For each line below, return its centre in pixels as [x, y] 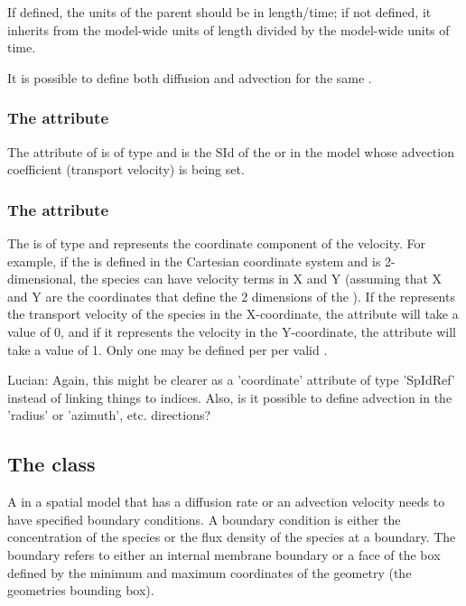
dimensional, [42, 279]
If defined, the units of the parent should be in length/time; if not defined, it [219, 12]
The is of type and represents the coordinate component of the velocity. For [216, 243]
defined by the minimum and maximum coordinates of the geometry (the [210, 572]
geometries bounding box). [81, 590]
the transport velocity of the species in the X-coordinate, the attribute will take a [233, 314]
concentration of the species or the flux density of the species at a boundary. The [232, 537]
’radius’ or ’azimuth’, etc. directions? [109, 415]
